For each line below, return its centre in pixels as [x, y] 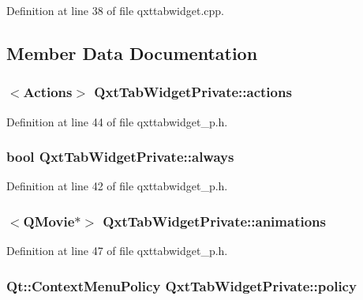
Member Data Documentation [132, 52]
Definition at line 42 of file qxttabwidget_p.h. [117, 186]
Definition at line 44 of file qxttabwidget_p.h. [117, 121]
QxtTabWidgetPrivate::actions [193, 92]
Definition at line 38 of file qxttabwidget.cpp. [115, 10]
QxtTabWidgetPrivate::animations [214, 221]
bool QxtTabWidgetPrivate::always [120, 157]
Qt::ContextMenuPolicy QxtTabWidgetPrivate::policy [181, 285]
